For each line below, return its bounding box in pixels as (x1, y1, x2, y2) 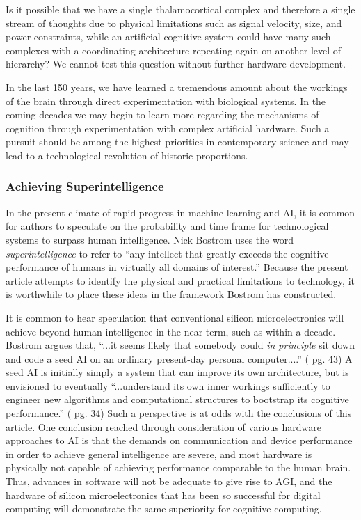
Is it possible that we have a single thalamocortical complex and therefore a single (6, 2, 355, 16)
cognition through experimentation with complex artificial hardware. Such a (6, 120, 330, 135)
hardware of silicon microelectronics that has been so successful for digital (6, 487, 321, 502)
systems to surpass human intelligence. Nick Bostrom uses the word (6, 232, 294, 246)
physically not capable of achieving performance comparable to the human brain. (6, 460, 351, 475)
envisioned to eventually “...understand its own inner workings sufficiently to (6, 378, 330, 393)
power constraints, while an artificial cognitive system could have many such (6, 29, 331, 44)
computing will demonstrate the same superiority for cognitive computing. (6, 501, 322, 516)
